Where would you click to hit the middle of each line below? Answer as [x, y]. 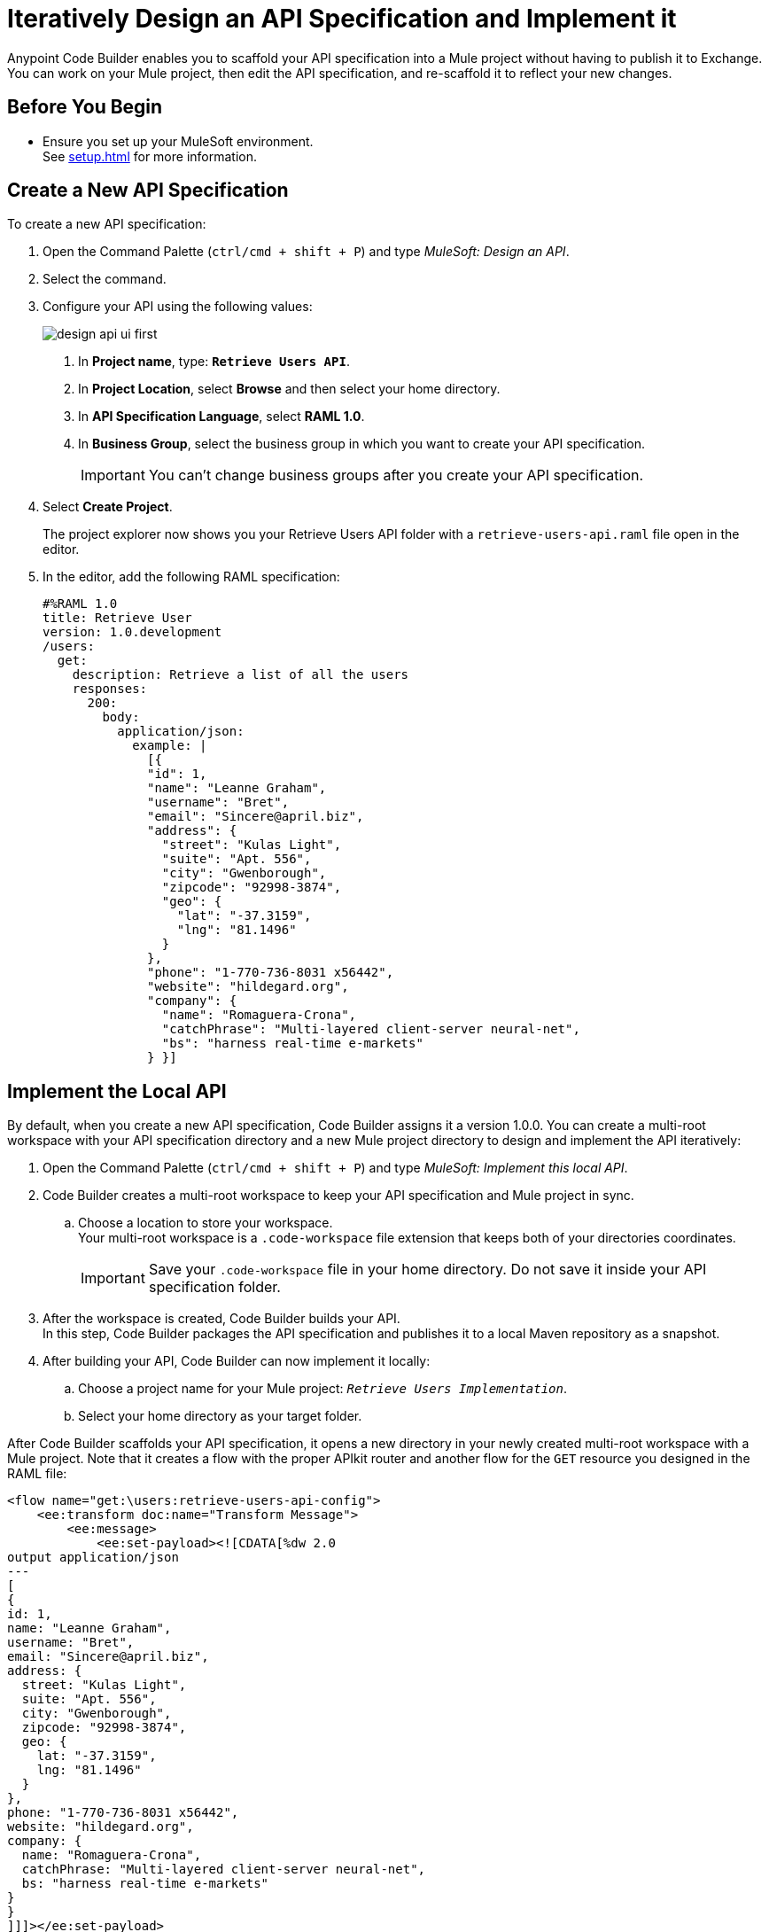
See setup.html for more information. [150, 156]
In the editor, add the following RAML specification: [191, 577]
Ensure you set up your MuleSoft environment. [178, 141]
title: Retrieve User [117, 618]
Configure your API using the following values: [178, 307]
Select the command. [105, 279]
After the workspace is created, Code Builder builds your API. [221, 1319]
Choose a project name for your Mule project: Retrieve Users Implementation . [323, 1389]
